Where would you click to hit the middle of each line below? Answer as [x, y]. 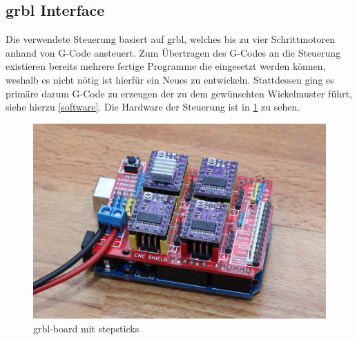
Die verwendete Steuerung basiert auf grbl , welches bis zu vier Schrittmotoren [171, 39]
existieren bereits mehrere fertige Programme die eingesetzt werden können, [166, 66]
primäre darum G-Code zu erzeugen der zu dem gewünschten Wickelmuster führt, [179, 93]
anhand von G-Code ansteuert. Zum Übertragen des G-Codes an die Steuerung [173, 52]
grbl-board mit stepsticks [86, 328]
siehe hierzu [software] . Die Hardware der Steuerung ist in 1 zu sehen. [153, 107]
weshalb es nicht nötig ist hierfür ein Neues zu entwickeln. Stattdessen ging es [170, 79]
